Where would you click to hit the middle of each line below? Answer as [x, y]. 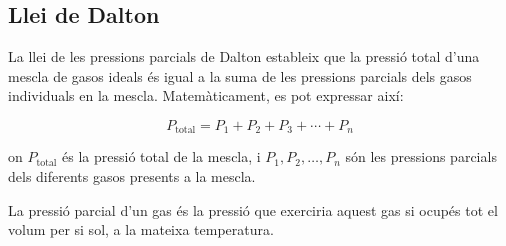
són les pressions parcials [421, 156]
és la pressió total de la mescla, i [161, 156]
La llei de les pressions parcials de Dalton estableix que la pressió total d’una [244, 56]
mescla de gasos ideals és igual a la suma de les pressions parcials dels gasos [240, 75]
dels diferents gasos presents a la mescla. [132, 176]
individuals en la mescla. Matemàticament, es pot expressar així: [206, 95]
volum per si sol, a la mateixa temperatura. [141, 229]
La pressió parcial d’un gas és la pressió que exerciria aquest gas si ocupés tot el [253, 209]
